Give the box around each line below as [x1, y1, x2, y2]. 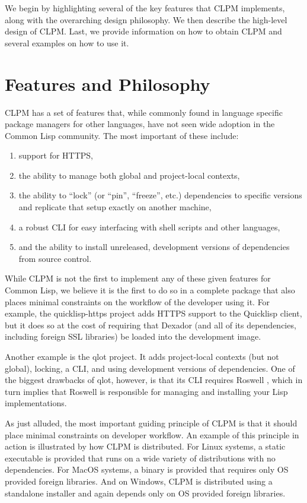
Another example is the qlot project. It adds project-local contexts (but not [5, 350, 279, 362]
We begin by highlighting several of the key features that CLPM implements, [5, 2, 285, 14]
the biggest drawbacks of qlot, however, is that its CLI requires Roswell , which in [5, 374, 303, 386]
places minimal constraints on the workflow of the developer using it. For [5, 295, 270, 308]
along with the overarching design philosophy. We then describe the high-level [5, 13, 287, 26]
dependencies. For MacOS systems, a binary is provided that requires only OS [5, 463, 289, 476]
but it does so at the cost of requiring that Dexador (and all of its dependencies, [5, 318, 296, 331]
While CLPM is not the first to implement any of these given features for [5, 272, 271, 284]
